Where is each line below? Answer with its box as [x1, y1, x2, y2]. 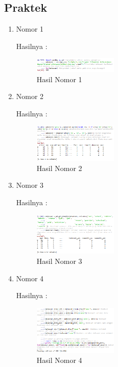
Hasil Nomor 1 [36, 74, 82, 84]
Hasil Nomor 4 [36, 355, 82, 365]
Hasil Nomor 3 [36, 256, 82, 266]
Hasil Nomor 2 [36, 162, 82, 173]
